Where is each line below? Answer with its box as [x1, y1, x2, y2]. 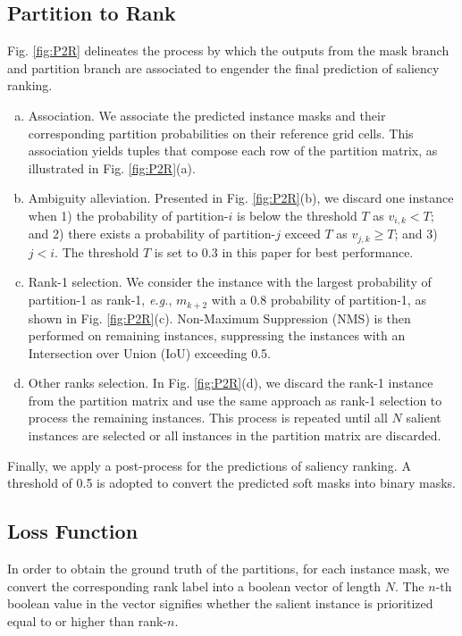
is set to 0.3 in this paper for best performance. [154, 242, 414, 261]
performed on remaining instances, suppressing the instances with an [28, 326, 406, 345]
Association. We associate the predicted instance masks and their [28, 105, 386, 124]
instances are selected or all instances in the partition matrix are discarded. [28, 426, 441, 445]
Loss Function [7, 517, 139, 545]
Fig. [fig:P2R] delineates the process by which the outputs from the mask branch [7, 41, 449, 60]
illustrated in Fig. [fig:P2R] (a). [28, 158, 196, 177]
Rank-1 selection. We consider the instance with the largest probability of [28, 272, 432, 291]
